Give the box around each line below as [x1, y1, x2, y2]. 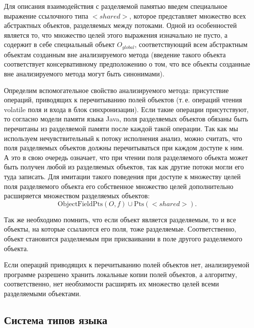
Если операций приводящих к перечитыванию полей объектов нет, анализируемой [4, 259, 250, 270]
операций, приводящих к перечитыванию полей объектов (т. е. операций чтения [4, 94, 242, 105]
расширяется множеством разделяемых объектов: [4, 190, 150, 201]
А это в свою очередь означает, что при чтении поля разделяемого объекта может [4, 152, 248, 162]
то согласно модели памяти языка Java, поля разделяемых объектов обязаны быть [4, 114, 248, 124]
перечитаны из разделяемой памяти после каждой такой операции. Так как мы [4, 123, 238, 133]
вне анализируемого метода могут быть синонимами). [4, 69, 164, 79]
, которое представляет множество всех [129, 10, 246, 21]
